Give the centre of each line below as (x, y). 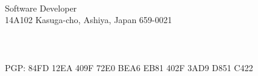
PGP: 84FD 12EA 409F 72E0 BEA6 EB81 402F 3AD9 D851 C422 (129, 67)
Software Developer (41, 8)
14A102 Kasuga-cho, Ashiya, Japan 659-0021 (89, 20)
